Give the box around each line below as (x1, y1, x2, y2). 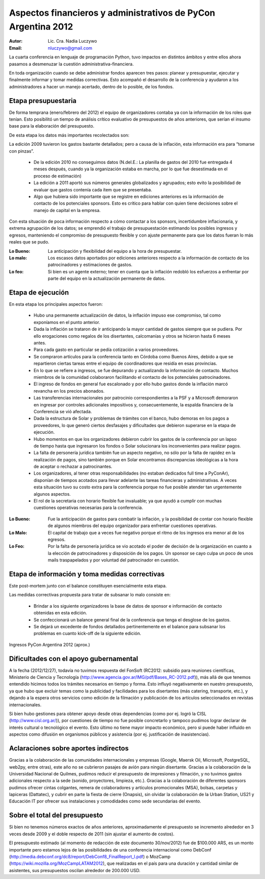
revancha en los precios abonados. (33, 388, 105, 394)
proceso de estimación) (33, 173, 82, 179)
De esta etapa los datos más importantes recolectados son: (9, 132, 130, 138)
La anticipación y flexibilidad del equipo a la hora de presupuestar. (48, 248, 182, 254)
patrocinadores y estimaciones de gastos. (48, 262, 132, 267)
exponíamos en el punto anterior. (33, 319, 101, 325)
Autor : (9, 38, 23, 44)
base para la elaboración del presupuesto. (9, 123, 95, 129)
